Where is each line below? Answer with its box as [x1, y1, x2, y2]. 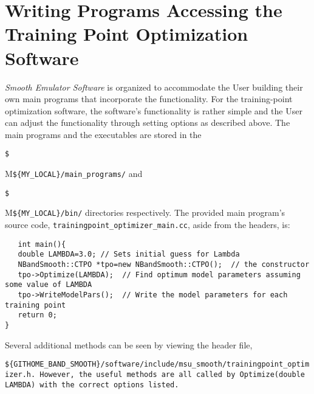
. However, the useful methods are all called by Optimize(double [30, 370, 305, 379]
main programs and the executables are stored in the [5, 128, 202, 140]
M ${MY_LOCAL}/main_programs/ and [5, 167, 143, 180]
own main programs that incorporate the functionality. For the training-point [5, 92, 293, 105]
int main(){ [18, 240, 66, 249]
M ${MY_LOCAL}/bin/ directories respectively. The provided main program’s [5, 206, 285, 219]
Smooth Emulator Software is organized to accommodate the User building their [5, 80, 303, 93]
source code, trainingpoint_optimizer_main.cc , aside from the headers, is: [5, 218, 290, 231]
